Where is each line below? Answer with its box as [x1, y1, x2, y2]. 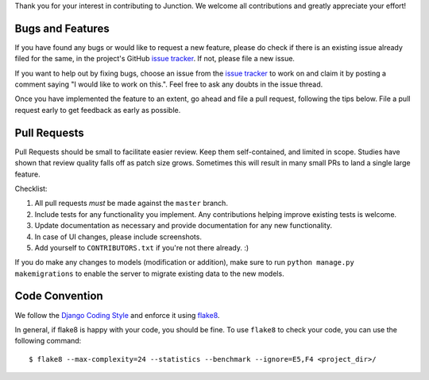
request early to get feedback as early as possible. [14, 105, 181, 114]
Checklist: [14, 184, 48, 193]
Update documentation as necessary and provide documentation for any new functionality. [34, 221, 333, 231]
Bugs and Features [14, 21, 110, 35]
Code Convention [14, 289, 103, 303]
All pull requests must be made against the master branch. [34, 199, 228, 208]
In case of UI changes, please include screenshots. [34, 231, 203, 242]
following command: [14, 336, 82, 346]
